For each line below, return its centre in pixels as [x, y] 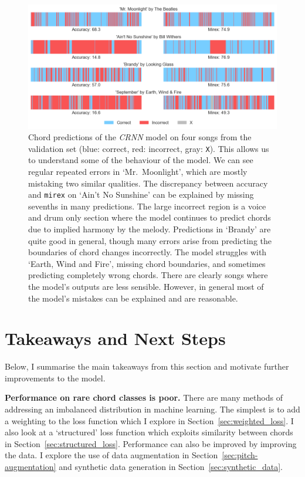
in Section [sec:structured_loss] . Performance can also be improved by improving [151, 443]
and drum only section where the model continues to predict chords [150, 217]
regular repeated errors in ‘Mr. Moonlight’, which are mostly [138, 171]
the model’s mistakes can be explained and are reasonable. [133, 298]
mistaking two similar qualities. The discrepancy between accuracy [148, 183]
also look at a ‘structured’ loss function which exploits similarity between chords [149, 432]
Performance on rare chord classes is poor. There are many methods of [144, 398]
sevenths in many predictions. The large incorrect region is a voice [147, 206]
